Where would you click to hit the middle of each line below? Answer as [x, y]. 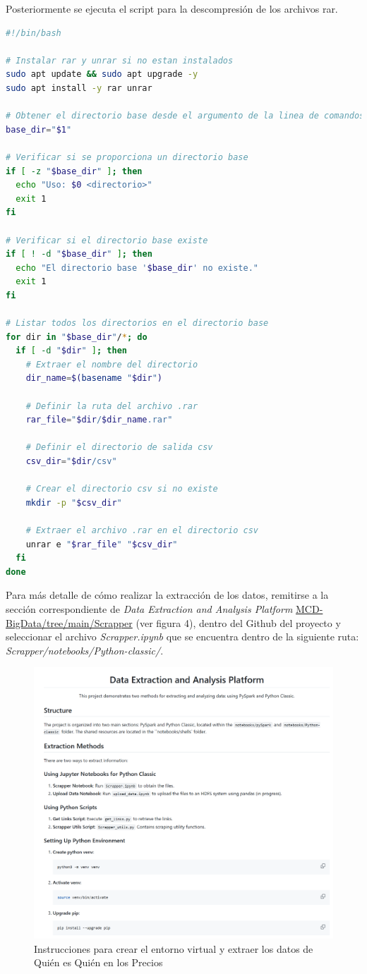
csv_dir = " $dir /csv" [71, 461]
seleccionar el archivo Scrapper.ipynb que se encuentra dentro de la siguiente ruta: [182, 637]
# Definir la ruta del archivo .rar [112, 406]
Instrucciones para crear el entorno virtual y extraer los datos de [174, 948]
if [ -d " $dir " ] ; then [71, 351]
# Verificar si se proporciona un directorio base [127, 157]
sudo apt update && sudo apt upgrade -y [102, 74]
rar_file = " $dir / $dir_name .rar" [99, 420]
